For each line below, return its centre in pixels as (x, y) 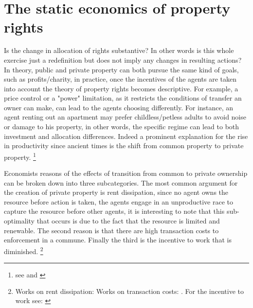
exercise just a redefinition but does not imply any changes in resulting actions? (123, 60)
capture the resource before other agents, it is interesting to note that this (114, 211)
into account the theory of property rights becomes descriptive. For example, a (121, 88)
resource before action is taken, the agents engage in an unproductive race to (118, 201)
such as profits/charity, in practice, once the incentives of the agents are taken (120, 79)
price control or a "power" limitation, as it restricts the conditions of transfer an (123, 98)
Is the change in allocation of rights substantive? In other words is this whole (119, 50)
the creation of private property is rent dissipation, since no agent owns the (116, 192)
